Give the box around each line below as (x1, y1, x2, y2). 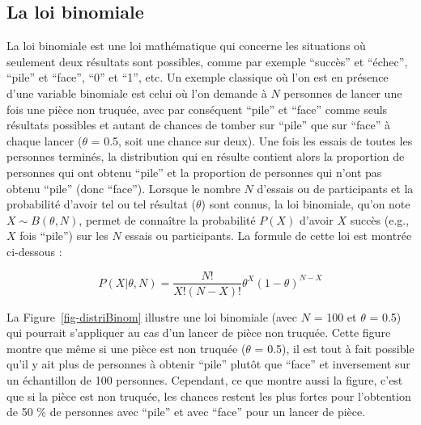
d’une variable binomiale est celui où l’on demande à (6, 84, 267, 101)
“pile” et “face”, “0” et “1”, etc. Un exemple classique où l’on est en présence (6, 69, 389, 86)
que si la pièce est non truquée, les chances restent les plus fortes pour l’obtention (6, 387, 411, 404)
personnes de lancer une (283, 84, 402, 101)
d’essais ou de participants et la (257, 179, 414, 196)
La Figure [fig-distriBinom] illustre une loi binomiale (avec (6, 308, 298, 325)
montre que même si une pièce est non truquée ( (6, 339, 246, 356)
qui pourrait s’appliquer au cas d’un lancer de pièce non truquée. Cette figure (6, 324, 391, 341)
